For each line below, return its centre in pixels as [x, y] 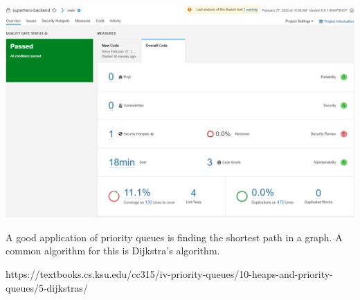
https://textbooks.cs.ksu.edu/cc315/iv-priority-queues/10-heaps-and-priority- [169, 273]
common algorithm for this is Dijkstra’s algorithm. [113, 251]
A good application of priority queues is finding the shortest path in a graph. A [174, 237]
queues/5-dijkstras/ [47, 287]
